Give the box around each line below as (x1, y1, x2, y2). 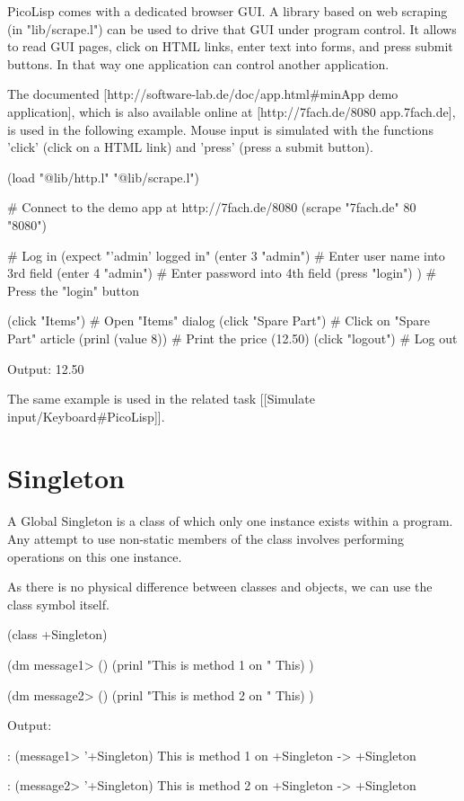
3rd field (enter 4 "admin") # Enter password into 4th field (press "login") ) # (7, 263, 437, 282)
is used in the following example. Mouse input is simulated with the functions (7, 120, 433, 138)
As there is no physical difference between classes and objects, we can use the (7, 577, 433, 596)
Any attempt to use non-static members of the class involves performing (7, 530, 404, 547)
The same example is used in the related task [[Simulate (7, 389, 315, 408)
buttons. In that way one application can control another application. (7, 54, 390, 73)
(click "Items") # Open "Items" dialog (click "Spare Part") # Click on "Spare (7, 311, 431, 330)
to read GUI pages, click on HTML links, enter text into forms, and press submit (7, 37, 453, 56)
